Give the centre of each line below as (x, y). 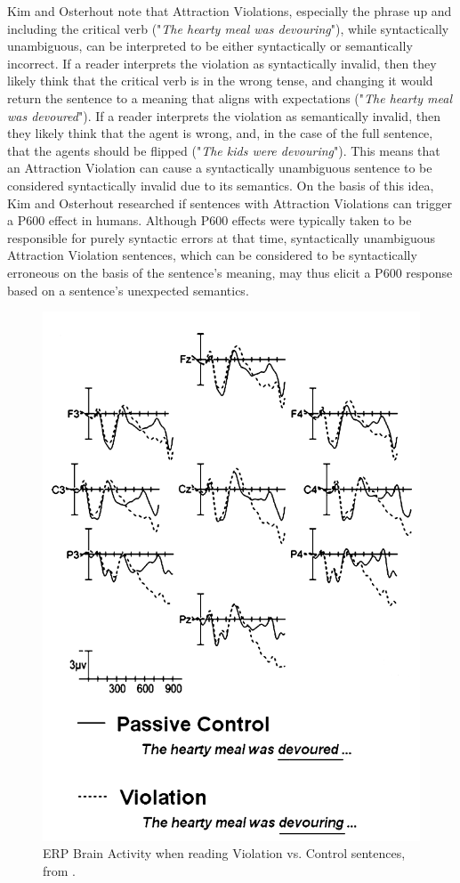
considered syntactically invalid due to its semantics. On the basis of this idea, (221, 185)
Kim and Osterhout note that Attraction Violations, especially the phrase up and (230, 11)
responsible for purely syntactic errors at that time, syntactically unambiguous (221, 237)
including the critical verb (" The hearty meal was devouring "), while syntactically (228, 28)
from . (60, 870)
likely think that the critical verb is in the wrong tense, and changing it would (220, 81)
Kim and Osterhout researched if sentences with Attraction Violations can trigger (230, 203)
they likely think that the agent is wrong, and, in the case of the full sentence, (220, 133)
